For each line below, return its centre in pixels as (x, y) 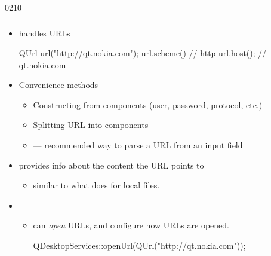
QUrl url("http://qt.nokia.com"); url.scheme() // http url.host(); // (143, 53)
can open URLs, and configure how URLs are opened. (131, 225)
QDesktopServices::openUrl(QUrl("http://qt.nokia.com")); (139, 246)
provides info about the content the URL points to (111, 165)
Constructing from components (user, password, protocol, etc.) (148, 104)
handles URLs (44, 33)
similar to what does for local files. (96, 185)
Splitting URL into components (91, 125)
